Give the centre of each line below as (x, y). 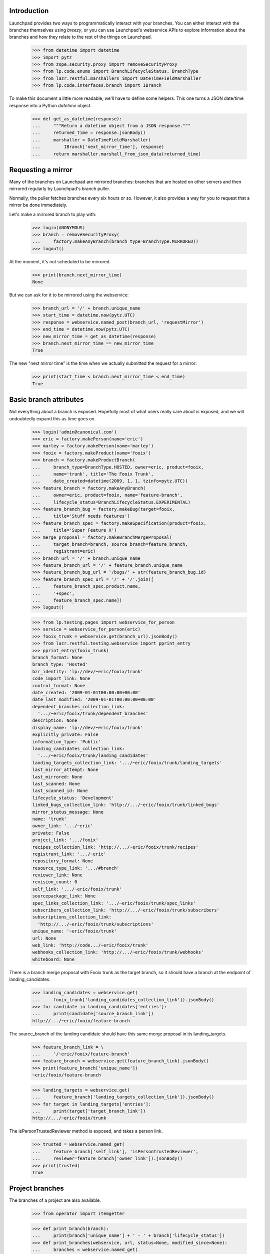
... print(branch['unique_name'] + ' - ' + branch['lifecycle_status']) (128, 1236)
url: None (44, 938)
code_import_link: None (61, 679)
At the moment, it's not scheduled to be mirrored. (60, 261)
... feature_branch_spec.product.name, (86, 586)
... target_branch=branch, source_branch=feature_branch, (110, 544)
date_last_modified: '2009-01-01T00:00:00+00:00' (94, 699)
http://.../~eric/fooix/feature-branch (81, 1021)
